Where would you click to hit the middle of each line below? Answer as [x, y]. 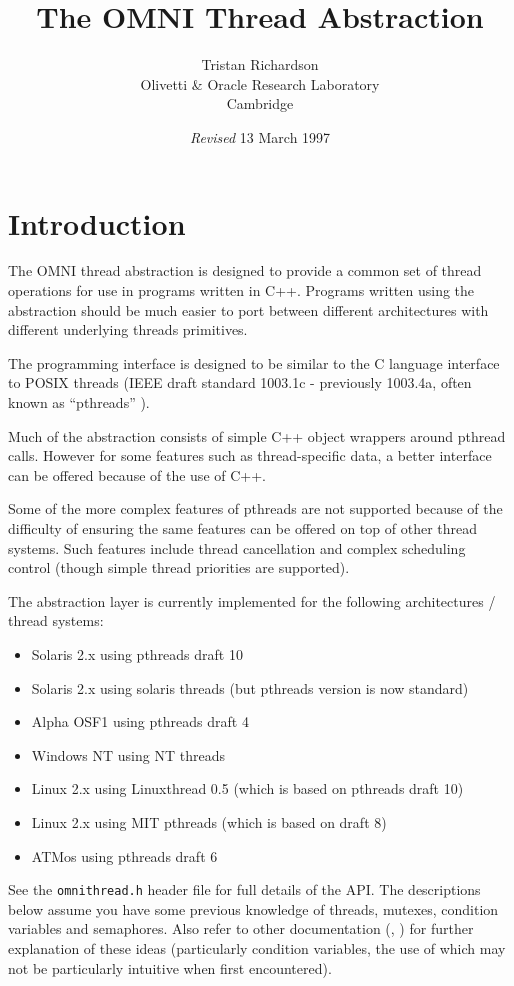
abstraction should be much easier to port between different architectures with [248, 309]
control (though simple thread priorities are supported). [179, 567]
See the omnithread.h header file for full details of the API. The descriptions [244, 889]
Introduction [97, 222]
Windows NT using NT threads [128, 754]
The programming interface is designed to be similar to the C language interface [254, 362]
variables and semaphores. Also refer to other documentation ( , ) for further [241, 928]
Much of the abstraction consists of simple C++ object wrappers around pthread [257, 435]
